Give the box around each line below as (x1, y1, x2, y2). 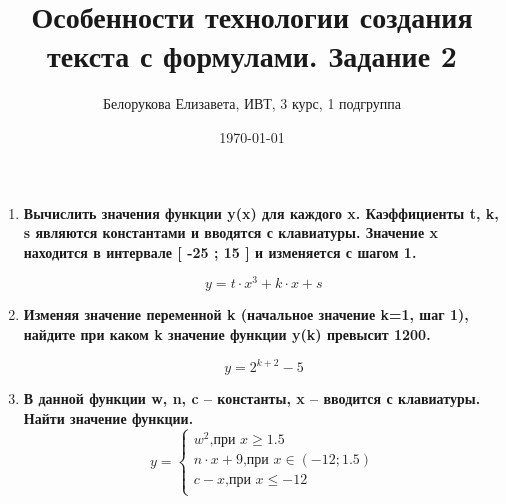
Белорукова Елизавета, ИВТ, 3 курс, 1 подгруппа (102, 93, 402, 114)
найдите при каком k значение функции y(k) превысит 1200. (23, 323, 431, 344)
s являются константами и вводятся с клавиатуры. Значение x (23, 222, 439, 243)
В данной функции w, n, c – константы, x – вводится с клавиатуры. (23, 388, 481, 409)
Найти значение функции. (23, 407, 194, 428)
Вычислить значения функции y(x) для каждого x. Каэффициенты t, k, (23, 202, 499, 223)
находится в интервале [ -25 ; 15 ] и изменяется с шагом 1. (23, 241, 417, 262)
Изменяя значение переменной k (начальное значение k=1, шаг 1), (23, 304, 469, 325)
